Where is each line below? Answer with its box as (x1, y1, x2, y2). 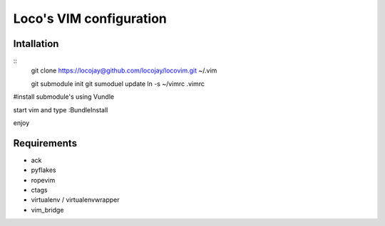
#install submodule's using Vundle (13, 92, 114, 101)
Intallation (13, 38, 59, 50)
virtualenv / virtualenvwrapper (31, 195, 120, 204)
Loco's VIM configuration (13, 11, 168, 26)
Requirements (13, 137, 78, 149)
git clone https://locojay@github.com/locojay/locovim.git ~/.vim (31, 66, 217, 75)
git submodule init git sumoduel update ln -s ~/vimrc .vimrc (31, 79, 205, 88)
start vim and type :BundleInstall (13, 105, 108, 114)
